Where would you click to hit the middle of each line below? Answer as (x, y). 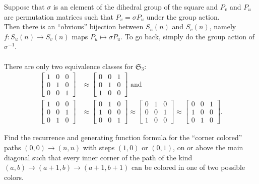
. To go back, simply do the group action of (187, 36)
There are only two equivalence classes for (69, 66)
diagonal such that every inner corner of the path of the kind (98, 157)
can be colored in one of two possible (188, 167)
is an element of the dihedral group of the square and (136, 7)
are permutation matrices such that (59, 16)
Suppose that (24, 7)
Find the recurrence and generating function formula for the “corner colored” (123, 137)
